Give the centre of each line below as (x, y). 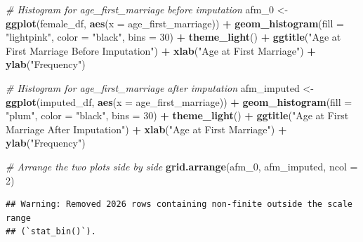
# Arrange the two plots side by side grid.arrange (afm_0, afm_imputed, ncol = (182, 166)
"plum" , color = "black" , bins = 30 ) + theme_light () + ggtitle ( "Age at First (177, 115)
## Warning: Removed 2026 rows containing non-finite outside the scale (179, 204)
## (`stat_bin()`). (51, 232)
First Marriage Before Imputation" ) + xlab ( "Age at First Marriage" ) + (161, 50)
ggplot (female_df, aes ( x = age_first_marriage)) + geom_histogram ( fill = (175, 23)
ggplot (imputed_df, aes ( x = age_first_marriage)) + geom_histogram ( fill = (179, 101)
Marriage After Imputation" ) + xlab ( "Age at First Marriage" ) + (146, 129)
